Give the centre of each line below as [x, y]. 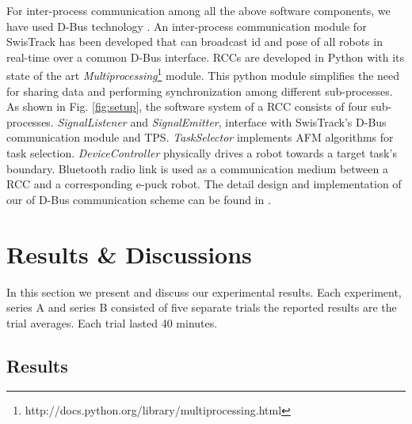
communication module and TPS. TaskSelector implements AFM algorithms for [200, 137]
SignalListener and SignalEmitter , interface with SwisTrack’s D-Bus [222, 121]
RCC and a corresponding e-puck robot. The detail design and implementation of [204, 184]
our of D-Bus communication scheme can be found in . [139, 199]
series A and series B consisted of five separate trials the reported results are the [202, 307]
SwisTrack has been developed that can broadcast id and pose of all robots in [195, 42]
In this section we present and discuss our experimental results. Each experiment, [204, 291]
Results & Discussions [129, 254]
